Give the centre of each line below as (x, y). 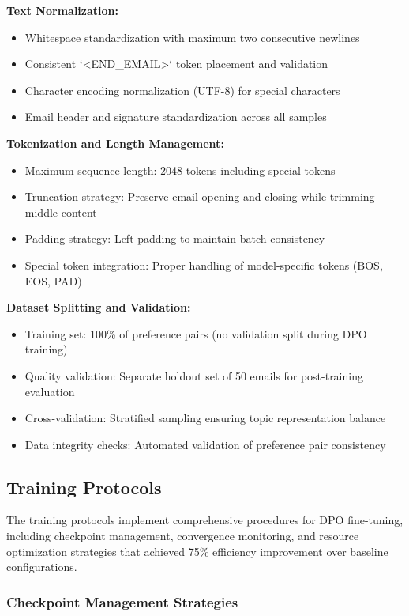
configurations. (42, 567)
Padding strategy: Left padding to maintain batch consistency (175, 238)
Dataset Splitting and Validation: (99, 307)
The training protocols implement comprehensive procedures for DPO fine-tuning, (205, 520)
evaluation (50, 391)
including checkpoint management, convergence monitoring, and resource (183, 536)
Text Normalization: (62, 10)
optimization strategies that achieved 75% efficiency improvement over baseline (197, 551)
